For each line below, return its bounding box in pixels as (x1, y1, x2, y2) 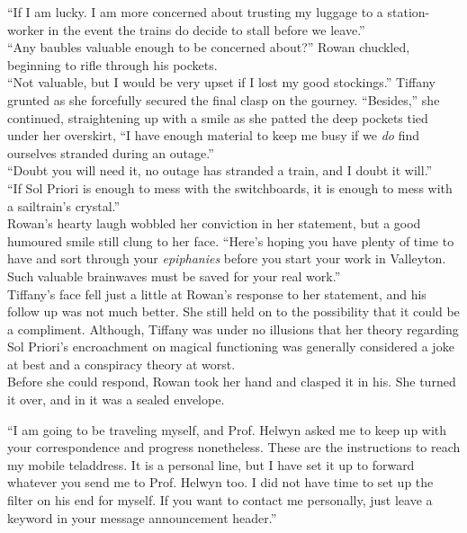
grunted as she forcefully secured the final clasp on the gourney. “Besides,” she (7, 90, 440, 109)
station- (387, 3, 430, 21)
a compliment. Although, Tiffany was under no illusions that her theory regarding (7, 319, 459, 338)
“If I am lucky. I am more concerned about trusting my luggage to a (7, 3, 383, 21)
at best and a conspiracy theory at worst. (7, 354, 236, 373)
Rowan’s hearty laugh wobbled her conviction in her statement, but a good (7, 214, 421, 233)
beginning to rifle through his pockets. (7, 55, 218, 74)
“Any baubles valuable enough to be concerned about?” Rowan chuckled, (7, 38, 410, 57)
